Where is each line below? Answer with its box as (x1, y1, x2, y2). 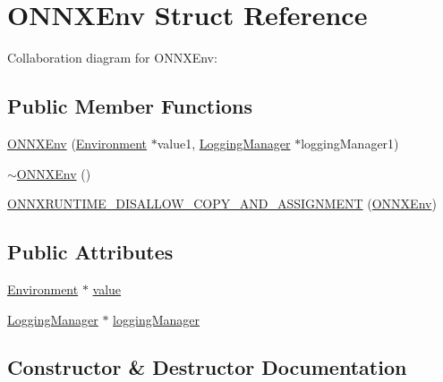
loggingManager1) (301, 133, 399, 152)
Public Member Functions (7, 92, 252, 120)
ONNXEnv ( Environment (7, 133, 148, 152)
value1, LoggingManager (157, 133, 291, 152)
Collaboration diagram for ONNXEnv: (7, 48, 217, 67)
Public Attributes (7, 238, 174, 266)
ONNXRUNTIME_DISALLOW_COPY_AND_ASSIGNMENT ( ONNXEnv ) (7, 194, 437, 213)
